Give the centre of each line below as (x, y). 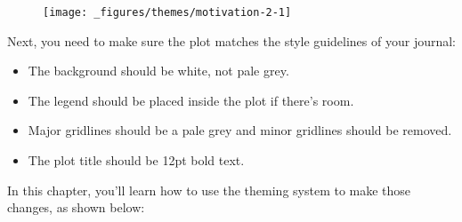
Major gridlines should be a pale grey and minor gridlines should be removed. (240, 130)
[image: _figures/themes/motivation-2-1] (167, 12)
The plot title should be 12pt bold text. (136, 160)
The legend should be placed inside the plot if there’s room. (191, 100)
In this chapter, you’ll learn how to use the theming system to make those (209, 190)
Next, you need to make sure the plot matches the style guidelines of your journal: (232, 40)
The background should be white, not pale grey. (158, 71)
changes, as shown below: (76, 207)
